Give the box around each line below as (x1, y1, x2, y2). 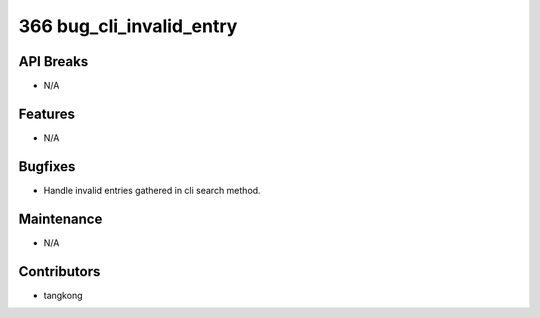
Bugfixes (18, 158, 76, 175)
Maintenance (18, 210, 103, 227)
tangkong (43, 289, 83, 301)
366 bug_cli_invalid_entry (18, 15, 238, 37)
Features (18, 105, 75, 122)
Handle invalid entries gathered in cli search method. (43, 184, 261, 196)
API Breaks (18, 53, 89, 70)
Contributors (18, 263, 101, 280)
